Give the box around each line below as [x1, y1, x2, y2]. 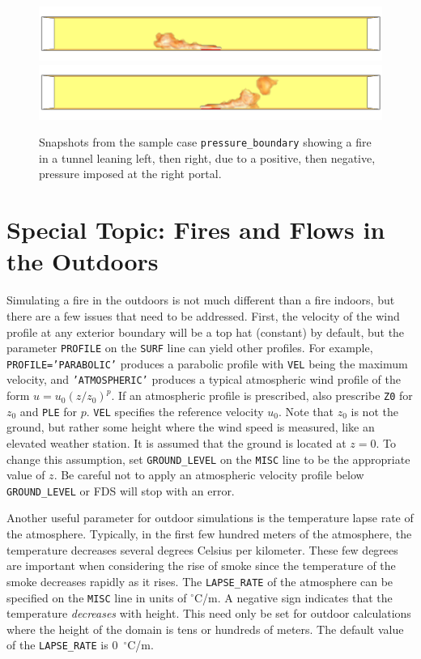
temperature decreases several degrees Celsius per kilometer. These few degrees [6, 541, 398, 558]
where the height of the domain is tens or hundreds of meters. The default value [6, 620, 404, 637]
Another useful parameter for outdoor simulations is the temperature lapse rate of [6, 509, 414, 526]
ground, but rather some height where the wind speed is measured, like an [6, 419, 375, 436]
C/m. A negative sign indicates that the [193, 589, 393, 606]
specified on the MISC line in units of [6, 589, 187, 606]
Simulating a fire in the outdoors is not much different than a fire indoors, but [6, 291, 395, 308]
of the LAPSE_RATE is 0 [6, 636, 118, 653]
